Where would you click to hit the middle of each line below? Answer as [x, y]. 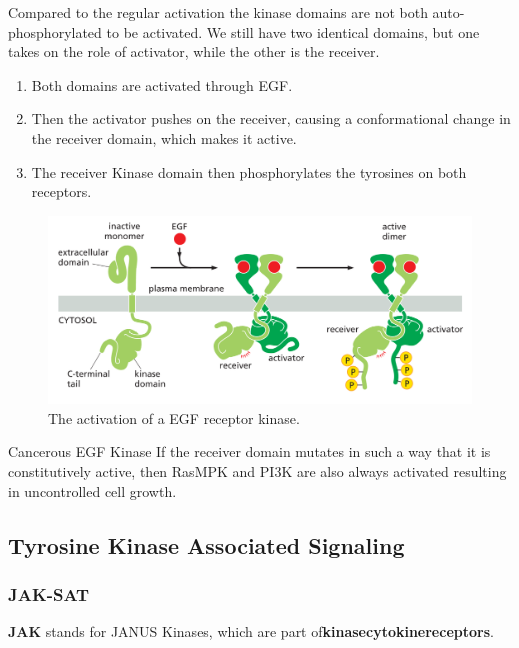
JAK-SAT [49, 593]
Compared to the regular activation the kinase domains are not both [218, 12]
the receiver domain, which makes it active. [164, 137]
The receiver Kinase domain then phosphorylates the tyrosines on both [249, 171]
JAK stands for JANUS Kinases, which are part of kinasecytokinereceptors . [251, 631]
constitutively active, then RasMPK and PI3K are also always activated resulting [257, 470]
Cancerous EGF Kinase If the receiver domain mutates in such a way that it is [249, 451]
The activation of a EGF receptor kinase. [174, 417]
